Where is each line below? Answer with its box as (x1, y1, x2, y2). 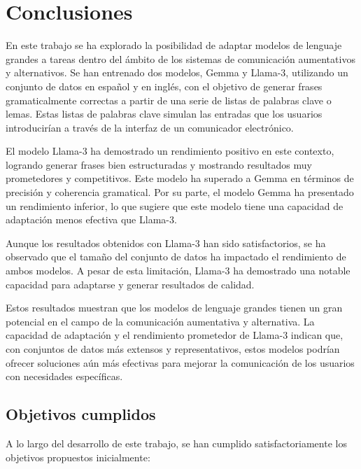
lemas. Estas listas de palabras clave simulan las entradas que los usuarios (6, 106, 323, 121)
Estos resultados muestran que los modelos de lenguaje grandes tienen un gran (6, 300, 343, 315)
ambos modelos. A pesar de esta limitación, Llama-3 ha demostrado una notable (6, 263, 351, 278)
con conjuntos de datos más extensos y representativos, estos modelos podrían (6, 342, 340, 356)
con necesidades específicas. (6, 369, 123, 384)
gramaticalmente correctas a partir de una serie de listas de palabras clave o (6, 92, 332, 107)
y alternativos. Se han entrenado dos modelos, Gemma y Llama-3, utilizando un (6, 65, 348, 80)
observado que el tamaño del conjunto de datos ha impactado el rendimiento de (6, 249, 346, 264)
